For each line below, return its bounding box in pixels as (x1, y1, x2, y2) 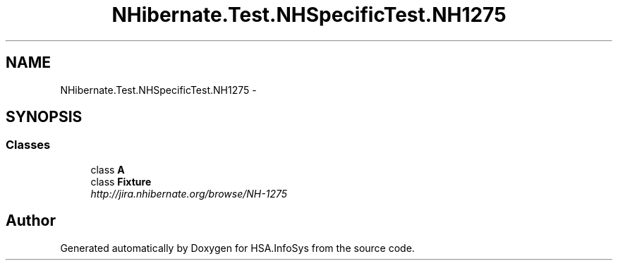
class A (90, 163, 125, 176)
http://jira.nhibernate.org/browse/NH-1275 (90, 187, 288, 200)
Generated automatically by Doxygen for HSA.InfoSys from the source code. (60, 241, 415, 254)
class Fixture (90, 175, 152, 188)
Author (6, 212, 56, 230)
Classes (6, 138, 51, 152)
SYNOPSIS (6, 108, 83, 126)
